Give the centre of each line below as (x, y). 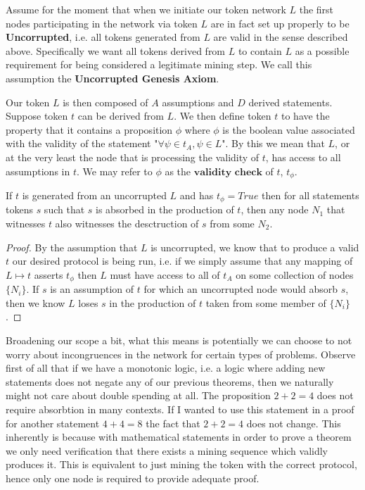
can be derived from (121, 116)
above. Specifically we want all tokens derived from (116, 50)
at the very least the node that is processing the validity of (133, 157)
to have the (305, 116)
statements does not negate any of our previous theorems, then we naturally (170, 381)
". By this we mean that (273, 143)
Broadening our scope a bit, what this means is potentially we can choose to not (179, 340)
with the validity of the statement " (82, 143)
